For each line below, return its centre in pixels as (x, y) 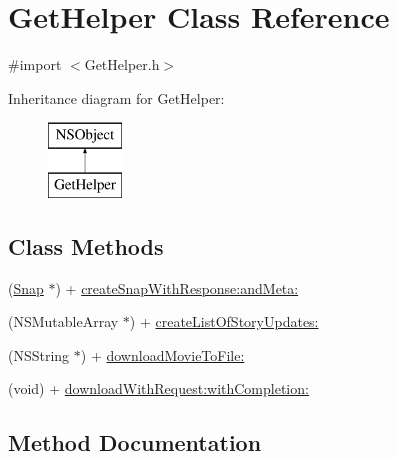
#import (35, 64)
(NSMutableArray (63, 321)
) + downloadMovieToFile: (162, 354)
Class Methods (86, 245)
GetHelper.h (122, 64)
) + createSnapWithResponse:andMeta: (177, 287)
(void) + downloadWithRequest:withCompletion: (158, 388)
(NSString (39, 354)
